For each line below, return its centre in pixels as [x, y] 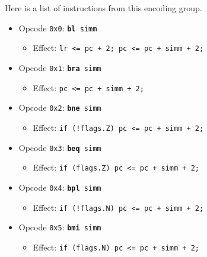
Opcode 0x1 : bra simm [60, 67]
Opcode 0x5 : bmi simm [60, 227]
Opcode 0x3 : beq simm [60, 147]
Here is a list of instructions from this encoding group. [103, 8]
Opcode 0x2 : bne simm [60, 107]
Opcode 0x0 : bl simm [58, 28]
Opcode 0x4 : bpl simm [60, 187]
